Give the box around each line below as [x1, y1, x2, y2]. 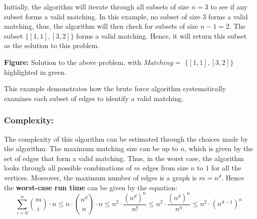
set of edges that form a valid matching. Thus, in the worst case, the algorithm [4, 153, 244, 163]
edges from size [142, 163, 189, 173]
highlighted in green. [4, 66, 66, 77]
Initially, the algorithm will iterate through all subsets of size [4, 1, 190, 11]
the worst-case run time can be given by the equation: [4, 182, 178, 192]
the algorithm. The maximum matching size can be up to [4, 143, 178, 154]
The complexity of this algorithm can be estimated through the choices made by [4, 133, 248, 144]
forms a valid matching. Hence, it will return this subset [76, 30, 247, 41]
